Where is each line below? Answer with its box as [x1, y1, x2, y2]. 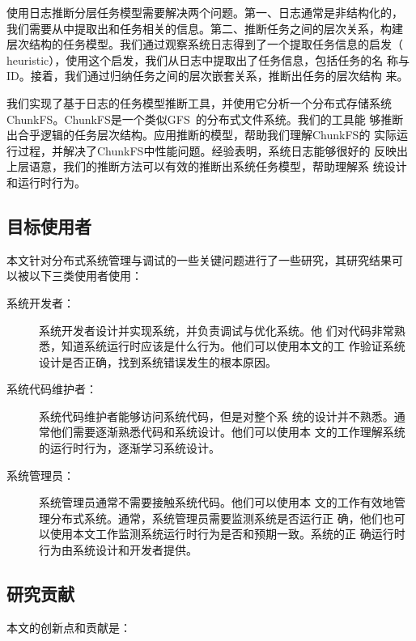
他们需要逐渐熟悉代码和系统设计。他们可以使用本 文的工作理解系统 [49, 423, 405, 440]
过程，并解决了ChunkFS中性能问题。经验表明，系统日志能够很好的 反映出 [17, 142, 409, 159]
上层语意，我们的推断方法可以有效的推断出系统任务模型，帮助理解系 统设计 [6, 158, 407, 175]
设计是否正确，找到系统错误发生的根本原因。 [39, 353, 277, 370]
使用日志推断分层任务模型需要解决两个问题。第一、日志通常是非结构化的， [6, 4, 403, 20]
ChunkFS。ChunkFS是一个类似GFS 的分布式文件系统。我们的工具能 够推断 [6, 110, 404, 127]
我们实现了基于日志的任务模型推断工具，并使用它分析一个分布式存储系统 [6, 94, 392, 111]
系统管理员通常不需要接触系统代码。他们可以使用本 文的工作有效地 [39, 494, 394, 511]
